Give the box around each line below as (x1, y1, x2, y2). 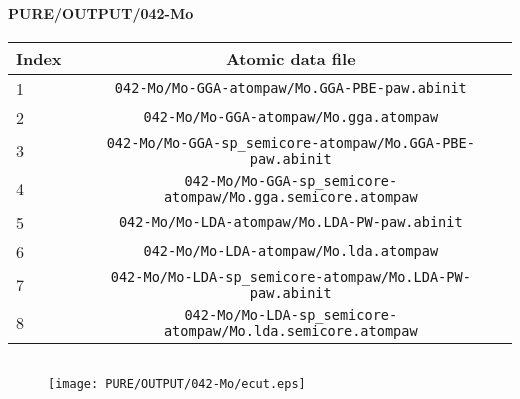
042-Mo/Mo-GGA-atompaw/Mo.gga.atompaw (143, 109, 439, 126)
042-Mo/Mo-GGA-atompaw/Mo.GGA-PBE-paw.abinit (114, 80, 467, 97)
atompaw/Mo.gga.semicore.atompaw (163, 188, 418, 205)
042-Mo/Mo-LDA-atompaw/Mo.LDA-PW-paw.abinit (118, 214, 463, 231)
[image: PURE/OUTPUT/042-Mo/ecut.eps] (48, 376, 306, 391)
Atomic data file (225, 46, 356, 70)
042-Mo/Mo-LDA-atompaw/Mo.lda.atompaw (143, 243, 439, 260)
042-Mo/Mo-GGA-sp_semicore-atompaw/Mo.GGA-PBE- (106, 134, 475, 151)
